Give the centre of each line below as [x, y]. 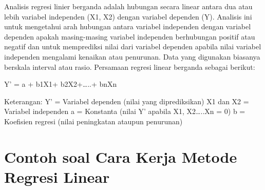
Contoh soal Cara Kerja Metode [121, 156]
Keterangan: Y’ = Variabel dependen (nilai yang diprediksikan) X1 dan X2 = [127, 101]
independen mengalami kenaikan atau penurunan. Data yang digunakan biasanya [132, 56]
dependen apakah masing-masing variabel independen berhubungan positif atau [130, 36]
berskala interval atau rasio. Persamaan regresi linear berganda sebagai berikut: [130, 66]
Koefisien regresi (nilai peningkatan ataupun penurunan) [93, 121]
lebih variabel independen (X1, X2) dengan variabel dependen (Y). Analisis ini [128, 16]
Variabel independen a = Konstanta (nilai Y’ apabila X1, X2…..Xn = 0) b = [125, 111]
